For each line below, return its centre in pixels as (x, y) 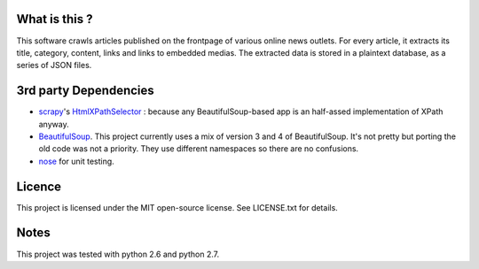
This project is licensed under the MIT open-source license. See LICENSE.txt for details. (177, 207)
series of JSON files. (54, 65)
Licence (39, 186)
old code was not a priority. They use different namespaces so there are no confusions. (199, 149)
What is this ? (55, 19)
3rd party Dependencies (85, 91)
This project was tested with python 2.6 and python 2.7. (118, 254)
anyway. (54, 124)
